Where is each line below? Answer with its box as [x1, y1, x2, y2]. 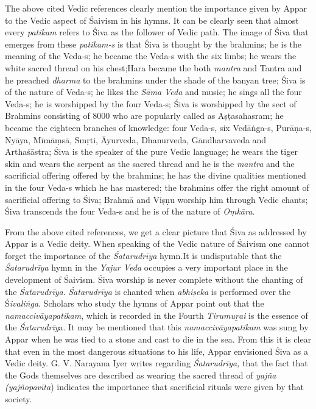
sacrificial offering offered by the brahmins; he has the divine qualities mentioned [5, 169, 306, 182]
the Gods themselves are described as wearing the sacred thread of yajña [5, 368, 276, 381]
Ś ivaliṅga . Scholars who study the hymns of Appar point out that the [5, 297, 264, 310]
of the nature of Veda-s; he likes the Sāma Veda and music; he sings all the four [5, 85, 302, 98]
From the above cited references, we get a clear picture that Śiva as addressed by [5, 225, 307, 238]
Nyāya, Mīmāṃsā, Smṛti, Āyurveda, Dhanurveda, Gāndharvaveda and [5, 133, 267, 146]
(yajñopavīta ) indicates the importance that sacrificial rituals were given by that [5, 380, 304, 393]
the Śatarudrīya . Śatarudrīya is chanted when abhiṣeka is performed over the [5, 285, 291, 297]
